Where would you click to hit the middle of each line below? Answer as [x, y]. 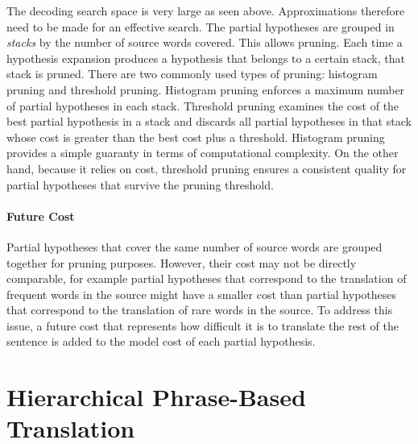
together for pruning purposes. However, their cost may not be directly [182, 262]
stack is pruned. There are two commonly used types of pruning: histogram [192, 74]
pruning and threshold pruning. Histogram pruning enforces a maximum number [206, 89]
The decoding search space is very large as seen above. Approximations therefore [206, 10]
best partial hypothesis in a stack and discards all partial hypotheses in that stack [209, 121]
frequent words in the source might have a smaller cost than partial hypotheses [202, 294]
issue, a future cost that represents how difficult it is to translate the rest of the [203, 325]
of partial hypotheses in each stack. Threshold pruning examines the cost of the [203, 105]
